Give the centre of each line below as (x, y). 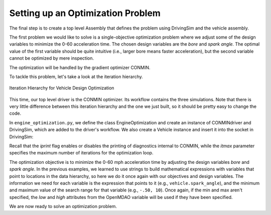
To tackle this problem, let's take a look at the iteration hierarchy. (76, 76)
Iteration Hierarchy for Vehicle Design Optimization (62, 88)
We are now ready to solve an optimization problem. (63, 206)
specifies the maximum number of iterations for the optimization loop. (81, 153)
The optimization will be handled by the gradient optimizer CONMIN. (80, 67)
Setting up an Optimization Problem (85, 13)
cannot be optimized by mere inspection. (52, 58)
